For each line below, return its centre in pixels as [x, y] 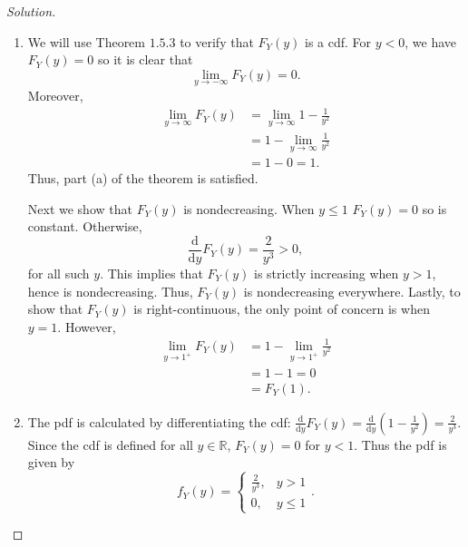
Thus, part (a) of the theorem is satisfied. [143, 178]
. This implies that [151, 273]
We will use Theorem [87, 41]
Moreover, [55, 95]
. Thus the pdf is [400, 444]
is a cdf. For [338, 41]
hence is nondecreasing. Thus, [110, 291]
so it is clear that [145, 59]
